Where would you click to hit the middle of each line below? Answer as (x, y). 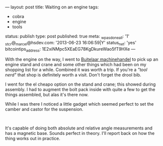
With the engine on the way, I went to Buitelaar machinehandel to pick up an (81, 59)
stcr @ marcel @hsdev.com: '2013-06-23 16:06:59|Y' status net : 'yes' (71, 43)
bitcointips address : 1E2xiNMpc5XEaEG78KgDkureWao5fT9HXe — (70, 49)
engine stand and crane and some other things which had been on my (76, 65)
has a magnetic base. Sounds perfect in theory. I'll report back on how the (80, 133)
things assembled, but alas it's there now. (47, 95)
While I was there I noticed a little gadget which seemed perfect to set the (80, 104)
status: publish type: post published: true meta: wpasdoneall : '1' (67, 37)
